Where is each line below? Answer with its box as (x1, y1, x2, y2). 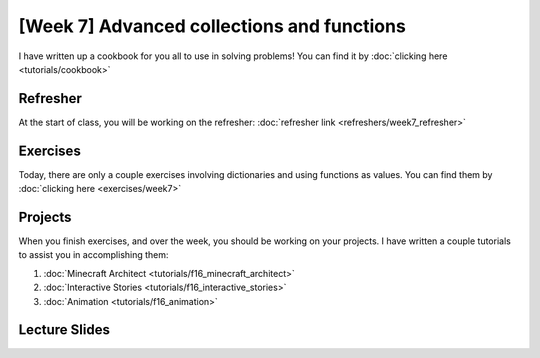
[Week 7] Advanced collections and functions (18, 15, 407, 37)
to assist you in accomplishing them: (18, 249, 169, 261)
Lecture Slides (18, 321, 110, 339)
